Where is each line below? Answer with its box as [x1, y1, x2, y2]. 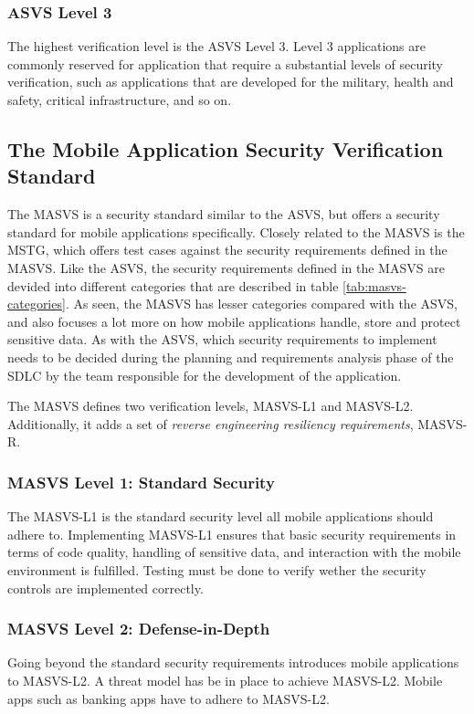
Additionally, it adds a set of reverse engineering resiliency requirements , [7, 414, 414, 433]
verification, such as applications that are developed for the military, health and [7, 72, 454, 91]
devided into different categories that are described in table [7, 276, 339, 295]
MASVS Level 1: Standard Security [7, 470, 275, 493]
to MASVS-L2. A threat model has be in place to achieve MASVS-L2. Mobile [7, 670, 443, 689]
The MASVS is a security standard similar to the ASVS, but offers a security [7, 205, 440, 224]
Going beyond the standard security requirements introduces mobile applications [7, 653, 459, 672]
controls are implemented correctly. [7, 578, 204, 597]
